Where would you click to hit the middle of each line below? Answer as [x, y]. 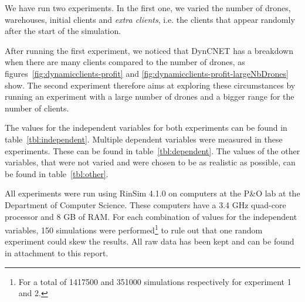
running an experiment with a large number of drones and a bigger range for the [150, 96]
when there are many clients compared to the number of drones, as [125, 62]
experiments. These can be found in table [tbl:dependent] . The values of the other [152, 150]
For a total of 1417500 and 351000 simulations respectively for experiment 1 [155, 281]
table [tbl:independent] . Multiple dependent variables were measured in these [144, 139]
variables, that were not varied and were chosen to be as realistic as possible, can [150, 162]
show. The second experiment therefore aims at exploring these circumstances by [150, 85]
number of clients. [37, 108]
